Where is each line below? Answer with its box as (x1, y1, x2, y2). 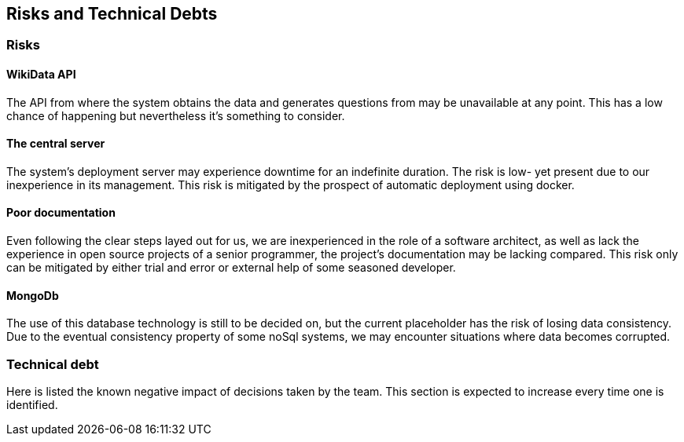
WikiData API (6, 68, 76, 82)
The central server (6, 137, 105, 151)
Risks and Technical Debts (6, 4, 218, 24)
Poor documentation (6, 206, 116, 220)
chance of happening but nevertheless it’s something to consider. (6, 108, 345, 122)
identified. (6, 398, 58, 412)
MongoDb (6, 288, 59, 302)
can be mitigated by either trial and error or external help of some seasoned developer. (6, 261, 456, 275)
